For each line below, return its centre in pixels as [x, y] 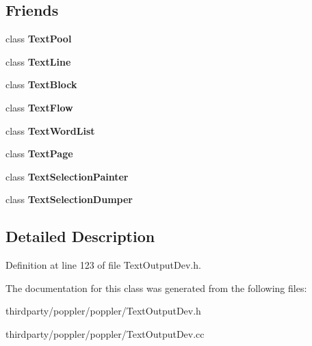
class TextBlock [41, 84]
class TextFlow [39, 107]
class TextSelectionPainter [67, 176]
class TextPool [39, 39]
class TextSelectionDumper [69, 199]
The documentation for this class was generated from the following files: [156, 288]
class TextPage [39, 154]
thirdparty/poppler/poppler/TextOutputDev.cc [105, 333]
